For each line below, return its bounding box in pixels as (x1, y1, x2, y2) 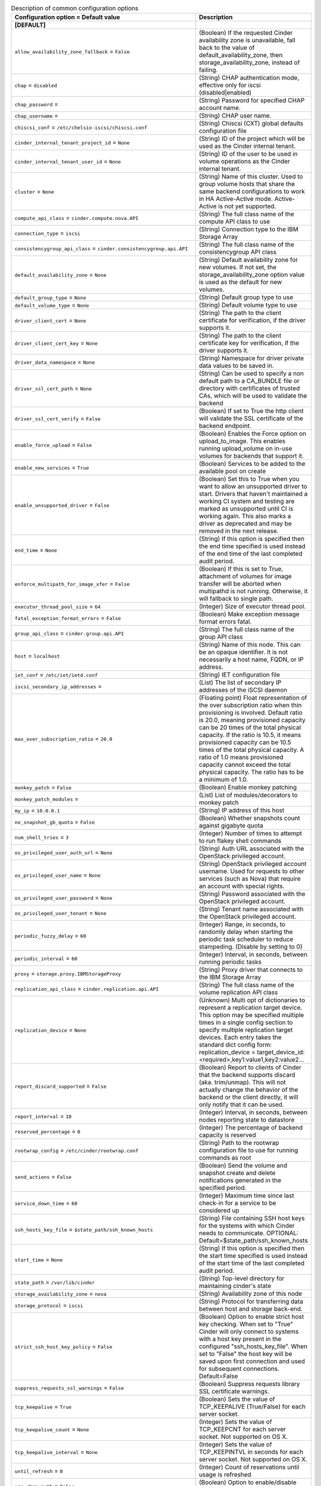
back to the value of (199, 43, 255, 52)
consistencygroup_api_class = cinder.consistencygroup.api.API (14, 244, 188, 253)
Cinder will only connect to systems (199, 1327, 299, 1336)
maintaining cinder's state (199, 1282, 272, 1290)
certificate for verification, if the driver (199, 316, 306, 325)
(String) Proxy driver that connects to (199, 966, 303, 974)
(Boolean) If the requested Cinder (199, 29, 293, 37)
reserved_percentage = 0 (14, 1127, 80, 1135)
